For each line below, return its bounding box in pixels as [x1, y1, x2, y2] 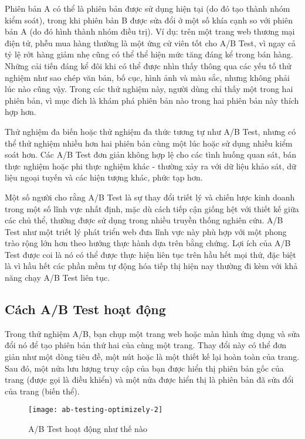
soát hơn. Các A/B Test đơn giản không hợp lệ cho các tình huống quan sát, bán [5, 148, 297, 161]
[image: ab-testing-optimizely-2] [28, 406, 163, 414]
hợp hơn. [5, 106, 36, 118]
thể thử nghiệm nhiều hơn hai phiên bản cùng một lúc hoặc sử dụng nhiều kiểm [5, 137, 293, 149]
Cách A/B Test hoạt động [5, 300, 166, 318]
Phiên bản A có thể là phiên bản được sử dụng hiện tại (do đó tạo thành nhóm [5, 2, 290, 14]
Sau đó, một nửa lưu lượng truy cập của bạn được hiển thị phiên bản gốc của [5, 362, 284, 374]
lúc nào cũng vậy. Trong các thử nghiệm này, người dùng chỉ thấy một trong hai [5, 83, 293, 95]
